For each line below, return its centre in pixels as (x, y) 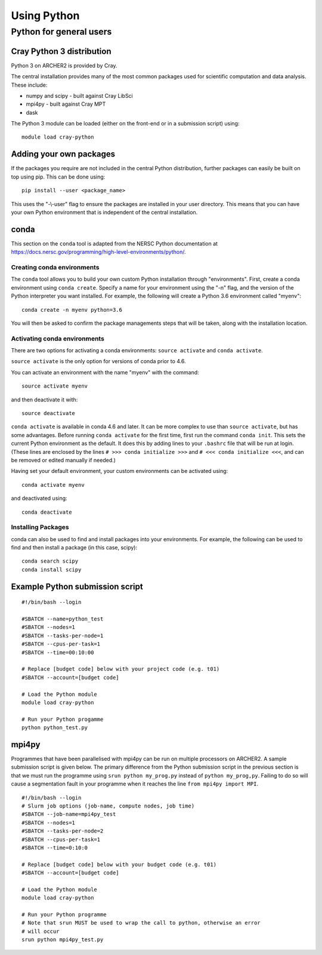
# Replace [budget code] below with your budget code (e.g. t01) (119, 864)
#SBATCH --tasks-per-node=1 (63, 635)
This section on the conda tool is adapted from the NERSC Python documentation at (114, 243)
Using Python (45, 16)
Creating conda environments (55, 267)
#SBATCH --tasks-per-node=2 (63, 831)
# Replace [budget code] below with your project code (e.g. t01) (121, 669)
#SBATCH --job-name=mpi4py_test (69, 814)
